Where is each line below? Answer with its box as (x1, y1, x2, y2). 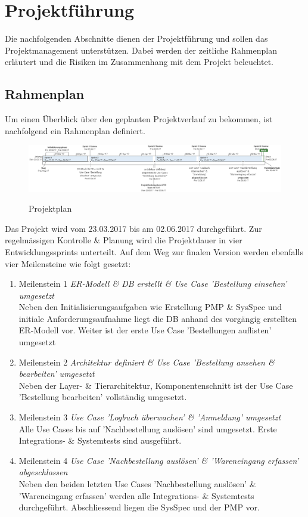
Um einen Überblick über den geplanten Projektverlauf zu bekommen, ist (5, 113, 273, 125)
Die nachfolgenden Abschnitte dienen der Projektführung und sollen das (5, 32, 268, 45)
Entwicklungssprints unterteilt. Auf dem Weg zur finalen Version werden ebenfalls (5, 245, 303, 258)
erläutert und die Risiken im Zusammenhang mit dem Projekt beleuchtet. (5, 55, 273, 68)
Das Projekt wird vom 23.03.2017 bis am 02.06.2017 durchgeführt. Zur (5, 222, 262, 234)
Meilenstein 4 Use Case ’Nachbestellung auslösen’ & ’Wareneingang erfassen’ (18, 454, 299, 466)
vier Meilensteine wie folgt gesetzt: (5, 257, 131, 270)
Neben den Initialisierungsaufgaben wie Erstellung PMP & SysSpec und (18, 301, 282, 313)
